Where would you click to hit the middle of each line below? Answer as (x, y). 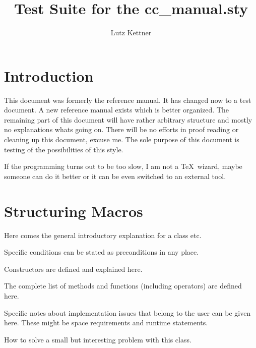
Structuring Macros (74, 211)
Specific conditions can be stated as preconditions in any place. (102, 252)
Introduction (49, 75)
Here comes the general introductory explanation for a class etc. (103, 235)
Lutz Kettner (131, 33)
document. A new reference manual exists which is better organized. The (117, 110)
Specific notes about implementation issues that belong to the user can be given (127, 312)
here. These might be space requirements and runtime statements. (106, 323)
